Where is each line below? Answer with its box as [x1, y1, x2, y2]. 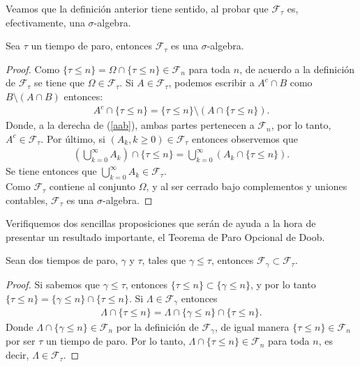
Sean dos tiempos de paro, [6, 253, 118, 267]
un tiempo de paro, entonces [31, 38, 153, 53]
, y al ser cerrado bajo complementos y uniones [146, 179, 347, 194]
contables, [6, 192, 48, 207]
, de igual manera [214, 320, 290, 334]
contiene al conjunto [49, 179, 136, 194]
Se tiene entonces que [6, 164, 97, 178]
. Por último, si [40, 131, 105, 146]
